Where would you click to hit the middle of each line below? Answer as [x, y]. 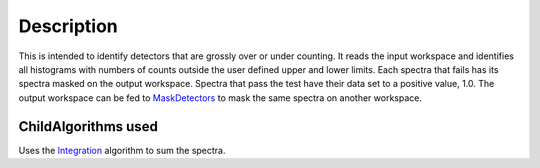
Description [68, 26]
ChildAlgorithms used [88, 126]
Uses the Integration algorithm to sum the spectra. [122, 150]
